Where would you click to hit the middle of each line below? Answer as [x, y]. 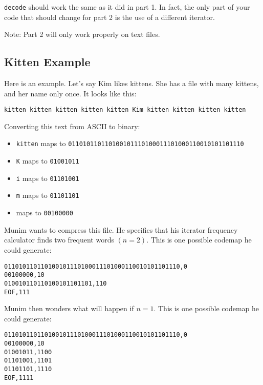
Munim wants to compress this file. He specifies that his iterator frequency [121, 229]
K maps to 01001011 [48, 161]
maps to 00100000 [45, 212]
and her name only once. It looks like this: [70, 93]
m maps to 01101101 [48, 195]
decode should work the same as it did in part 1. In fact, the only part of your [127, 7]
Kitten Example [47, 62]
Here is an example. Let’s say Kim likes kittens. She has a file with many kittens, [131, 83]
